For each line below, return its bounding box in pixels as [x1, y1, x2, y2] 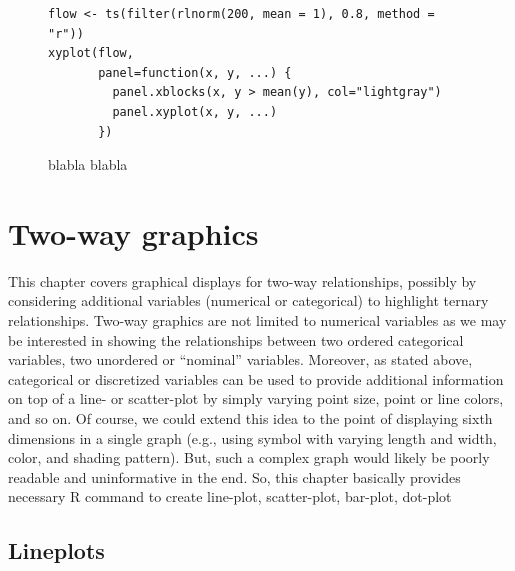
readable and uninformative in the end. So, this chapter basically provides [8, 466, 461, 487]
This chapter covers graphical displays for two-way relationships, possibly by [8, 270, 477, 291]
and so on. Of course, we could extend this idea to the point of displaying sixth [8, 408, 493, 429]
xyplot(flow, [48, 46, 134, 61]
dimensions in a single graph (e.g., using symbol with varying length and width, [8, 427, 497, 448]
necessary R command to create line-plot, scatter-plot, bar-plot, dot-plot [8, 486, 452, 507]
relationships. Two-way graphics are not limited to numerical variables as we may [8, 310, 507, 331]
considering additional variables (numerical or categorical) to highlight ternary [8, 290, 489, 311]
